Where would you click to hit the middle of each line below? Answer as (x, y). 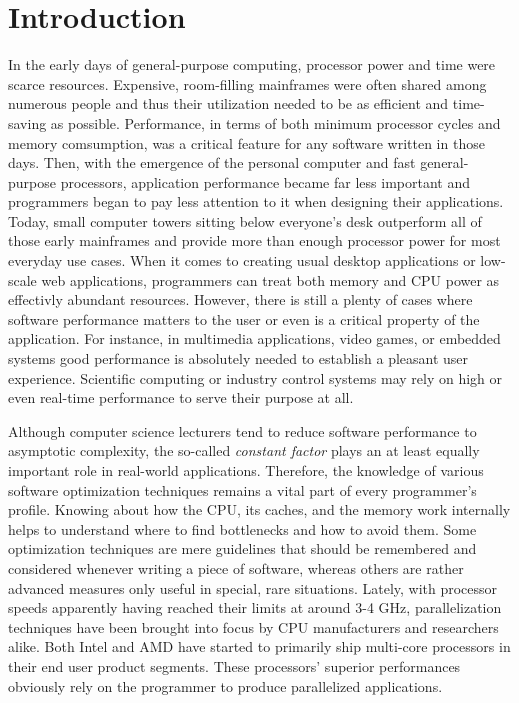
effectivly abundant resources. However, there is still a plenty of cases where (240, 299)
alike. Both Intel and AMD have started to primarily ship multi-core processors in (259, 646)
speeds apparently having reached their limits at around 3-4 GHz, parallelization (255, 607)
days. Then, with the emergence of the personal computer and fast (212, 162)
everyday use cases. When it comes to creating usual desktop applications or (242, 260)
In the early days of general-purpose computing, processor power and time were (252, 64)
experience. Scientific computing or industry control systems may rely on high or (255, 377)
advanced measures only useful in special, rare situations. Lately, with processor (253, 587)
